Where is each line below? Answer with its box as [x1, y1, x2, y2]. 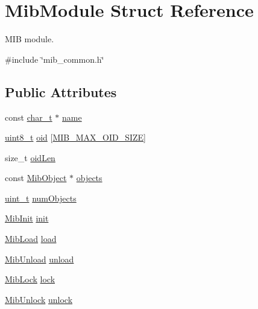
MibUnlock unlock [5, 293, 73, 305]
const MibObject [5, 171, 67, 184]
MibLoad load [5, 232, 57, 245]
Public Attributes [5, 82, 117, 101]
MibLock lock [5, 273, 55, 285]
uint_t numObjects [5, 191, 77, 204]
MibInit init [5, 212, 49, 225]
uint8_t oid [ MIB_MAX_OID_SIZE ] [5, 131, 146, 144]
